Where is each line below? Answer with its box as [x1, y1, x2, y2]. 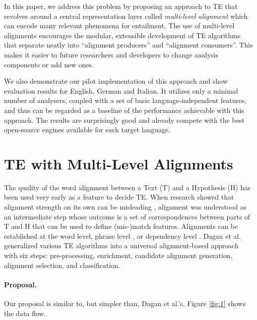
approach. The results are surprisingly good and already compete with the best [4, 114, 245, 125]
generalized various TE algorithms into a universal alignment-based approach [4, 240, 239, 251]
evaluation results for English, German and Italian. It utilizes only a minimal [4, 85, 238, 96]
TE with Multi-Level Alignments [4, 153, 233, 173]
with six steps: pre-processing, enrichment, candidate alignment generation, [4, 250, 233, 260]
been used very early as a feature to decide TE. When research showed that [4, 192, 234, 202]
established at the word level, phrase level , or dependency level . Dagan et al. [4, 230, 241, 241]
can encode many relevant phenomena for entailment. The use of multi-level [4, 20, 235, 31]
